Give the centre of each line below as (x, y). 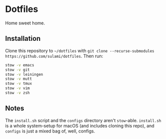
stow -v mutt (19, 79)
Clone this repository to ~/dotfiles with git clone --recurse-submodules (80, 50)
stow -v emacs (20, 65)
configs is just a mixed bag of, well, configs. (50, 131)
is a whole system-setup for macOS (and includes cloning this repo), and (80, 126)
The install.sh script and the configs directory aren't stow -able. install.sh (83, 120)
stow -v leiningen (24, 74)
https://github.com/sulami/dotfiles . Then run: (54, 56)
